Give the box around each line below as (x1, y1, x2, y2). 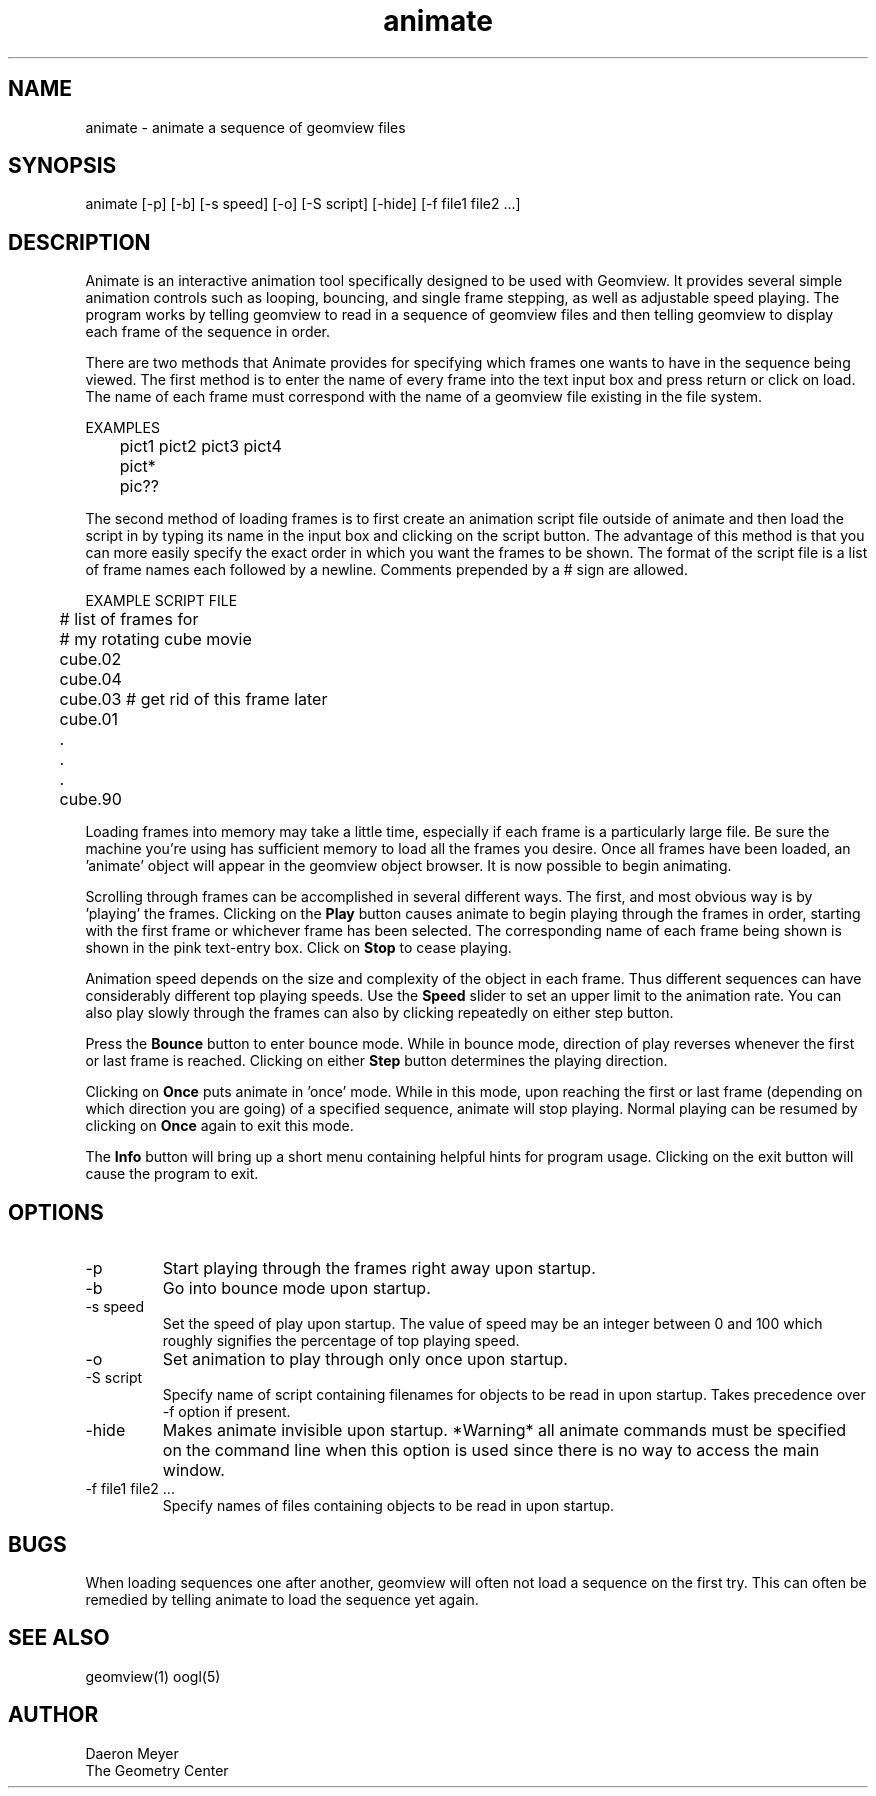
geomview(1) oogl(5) (85, 1667, 221, 1685)
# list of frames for (59, 609, 199, 630)
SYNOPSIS (8, 153, 117, 179)
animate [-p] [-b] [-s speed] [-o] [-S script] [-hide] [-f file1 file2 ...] (85, 195, 521, 213)
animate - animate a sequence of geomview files (85, 118, 406, 136)
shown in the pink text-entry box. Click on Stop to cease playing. (85, 939, 512, 957)
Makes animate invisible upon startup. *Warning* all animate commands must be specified (162, 1420, 847, 1441)
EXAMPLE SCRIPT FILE (85, 592, 238, 610)
